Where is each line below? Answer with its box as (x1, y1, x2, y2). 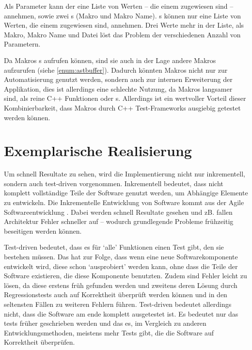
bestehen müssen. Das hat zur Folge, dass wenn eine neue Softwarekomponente (4, 252, 238, 261)
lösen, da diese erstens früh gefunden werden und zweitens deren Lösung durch (4, 280, 237, 290)
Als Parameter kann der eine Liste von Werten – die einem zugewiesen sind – (4, 1, 234, 11)
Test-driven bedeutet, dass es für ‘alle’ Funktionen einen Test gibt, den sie (4, 242, 224, 252)
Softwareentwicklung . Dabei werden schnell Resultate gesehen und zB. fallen (4, 207, 233, 217)
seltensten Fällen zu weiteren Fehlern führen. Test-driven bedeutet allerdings (4, 299, 232, 309)
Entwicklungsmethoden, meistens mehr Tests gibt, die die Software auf (4, 327, 214, 337)
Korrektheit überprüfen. (4, 337, 75, 347)
